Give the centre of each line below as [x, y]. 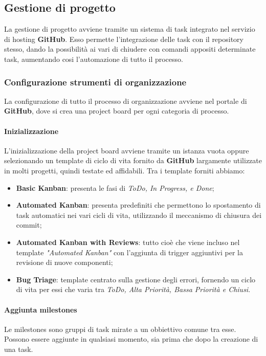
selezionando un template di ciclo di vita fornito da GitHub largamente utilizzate [133, 160]
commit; [29, 225]
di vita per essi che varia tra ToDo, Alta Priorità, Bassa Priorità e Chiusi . [133, 289]
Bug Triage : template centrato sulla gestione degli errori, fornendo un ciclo [136, 279]
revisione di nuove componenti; [64, 262]
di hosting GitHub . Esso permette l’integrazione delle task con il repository [124, 39]
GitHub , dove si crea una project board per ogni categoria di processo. [117, 111]
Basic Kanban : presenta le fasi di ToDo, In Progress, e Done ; [115, 187]
